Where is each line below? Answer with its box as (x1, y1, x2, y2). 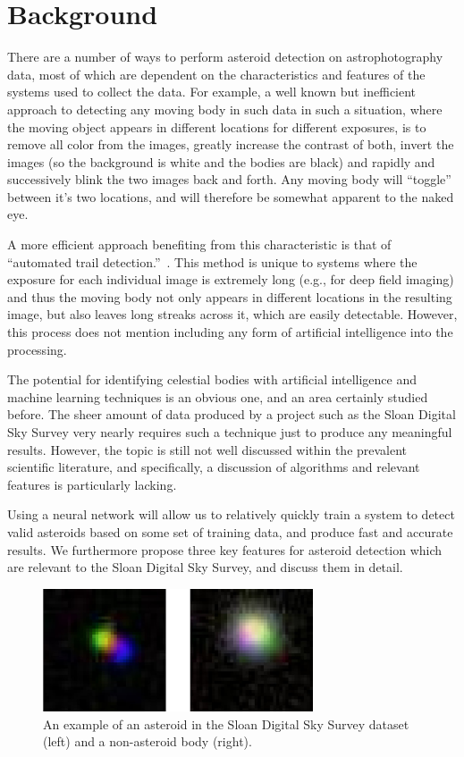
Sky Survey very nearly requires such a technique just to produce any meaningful (7, 423, 452, 441)
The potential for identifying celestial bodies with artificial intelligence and (7, 370, 417, 389)
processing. (7, 340, 67, 358)
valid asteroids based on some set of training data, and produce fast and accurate (7, 522, 453, 541)
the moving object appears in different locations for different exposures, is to (7, 117, 426, 136)
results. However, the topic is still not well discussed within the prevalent (7, 440, 408, 458)
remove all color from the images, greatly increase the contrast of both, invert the (7, 135, 454, 154)
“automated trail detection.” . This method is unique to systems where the (7, 252, 418, 271)
